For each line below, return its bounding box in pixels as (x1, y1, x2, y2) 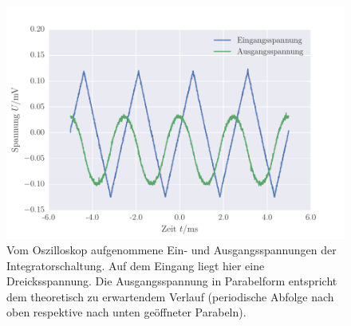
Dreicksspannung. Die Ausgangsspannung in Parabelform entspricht (6, 273, 337, 289)
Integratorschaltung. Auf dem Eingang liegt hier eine (6, 257, 265, 273)
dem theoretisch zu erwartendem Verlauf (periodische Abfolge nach (6, 288, 334, 304)
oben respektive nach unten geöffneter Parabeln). (6, 304, 246, 320)
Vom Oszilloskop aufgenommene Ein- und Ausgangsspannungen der (6, 242, 337, 258)
